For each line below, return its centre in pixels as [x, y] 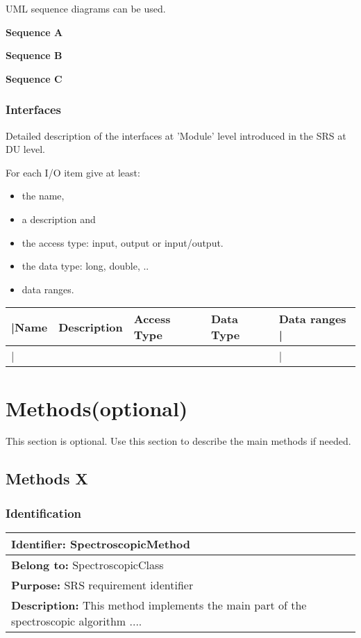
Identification [44, 513]
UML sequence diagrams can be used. [86, 8]
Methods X [47, 478]
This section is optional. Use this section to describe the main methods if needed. [178, 441]
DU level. [25, 149]
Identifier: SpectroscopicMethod [101, 544]
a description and [59, 219]
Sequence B [34, 55]
